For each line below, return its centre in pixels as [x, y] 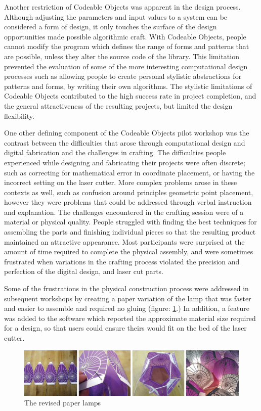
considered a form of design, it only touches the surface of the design [111, 27]
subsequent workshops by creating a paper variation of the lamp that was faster [128, 298]
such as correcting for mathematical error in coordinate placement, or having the [129, 172]
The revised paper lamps [63, 403]
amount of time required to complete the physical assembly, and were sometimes [129, 252]
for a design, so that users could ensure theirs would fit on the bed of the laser [125, 328]
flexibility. [19, 116]
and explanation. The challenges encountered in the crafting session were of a [124, 212]
